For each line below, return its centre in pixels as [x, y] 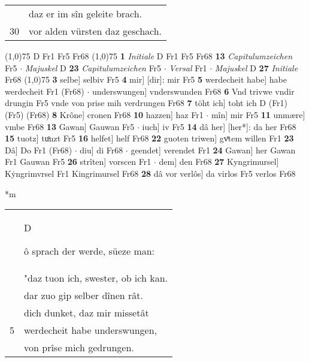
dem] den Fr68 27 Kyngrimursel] [219, 162]
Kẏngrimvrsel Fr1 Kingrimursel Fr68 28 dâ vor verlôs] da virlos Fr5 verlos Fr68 [150, 173]
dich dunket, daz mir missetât [87, 313]
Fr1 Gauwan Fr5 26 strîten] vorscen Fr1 [78, 162]
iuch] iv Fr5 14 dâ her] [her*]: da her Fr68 [219, 126]
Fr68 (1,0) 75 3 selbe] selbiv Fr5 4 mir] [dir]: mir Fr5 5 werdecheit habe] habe [146, 79]
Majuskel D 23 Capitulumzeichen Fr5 [93, 67]
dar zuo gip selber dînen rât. [84, 295]
